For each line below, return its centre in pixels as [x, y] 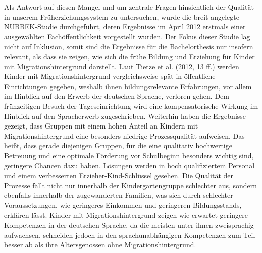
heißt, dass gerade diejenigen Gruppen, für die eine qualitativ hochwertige [118, 145]
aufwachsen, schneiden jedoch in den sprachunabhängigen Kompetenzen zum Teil [130, 235]
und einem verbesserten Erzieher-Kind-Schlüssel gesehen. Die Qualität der [119, 175]
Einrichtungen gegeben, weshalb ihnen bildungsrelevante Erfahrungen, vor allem [128, 86]
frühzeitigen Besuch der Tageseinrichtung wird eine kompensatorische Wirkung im [131, 106]
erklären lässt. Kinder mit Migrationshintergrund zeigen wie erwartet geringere [126, 215]
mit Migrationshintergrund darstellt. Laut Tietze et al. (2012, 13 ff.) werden [122, 66]
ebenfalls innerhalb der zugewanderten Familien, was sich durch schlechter [119, 195]
